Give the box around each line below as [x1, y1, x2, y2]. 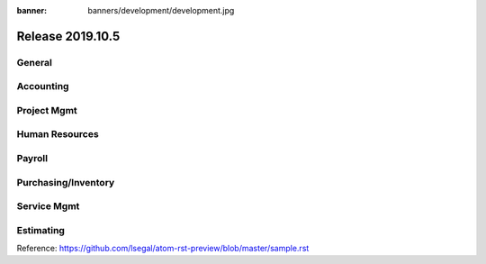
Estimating [16, 223, 65, 236]
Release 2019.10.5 [16, 28, 121, 44]
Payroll [16, 152, 49, 165]
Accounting [16, 80, 69, 93]
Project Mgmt [16, 104, 78, 116]
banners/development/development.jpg [87, 5, 235, 15]
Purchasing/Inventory [16, 176, 115, 188]
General [16, 56, 53, 68]
